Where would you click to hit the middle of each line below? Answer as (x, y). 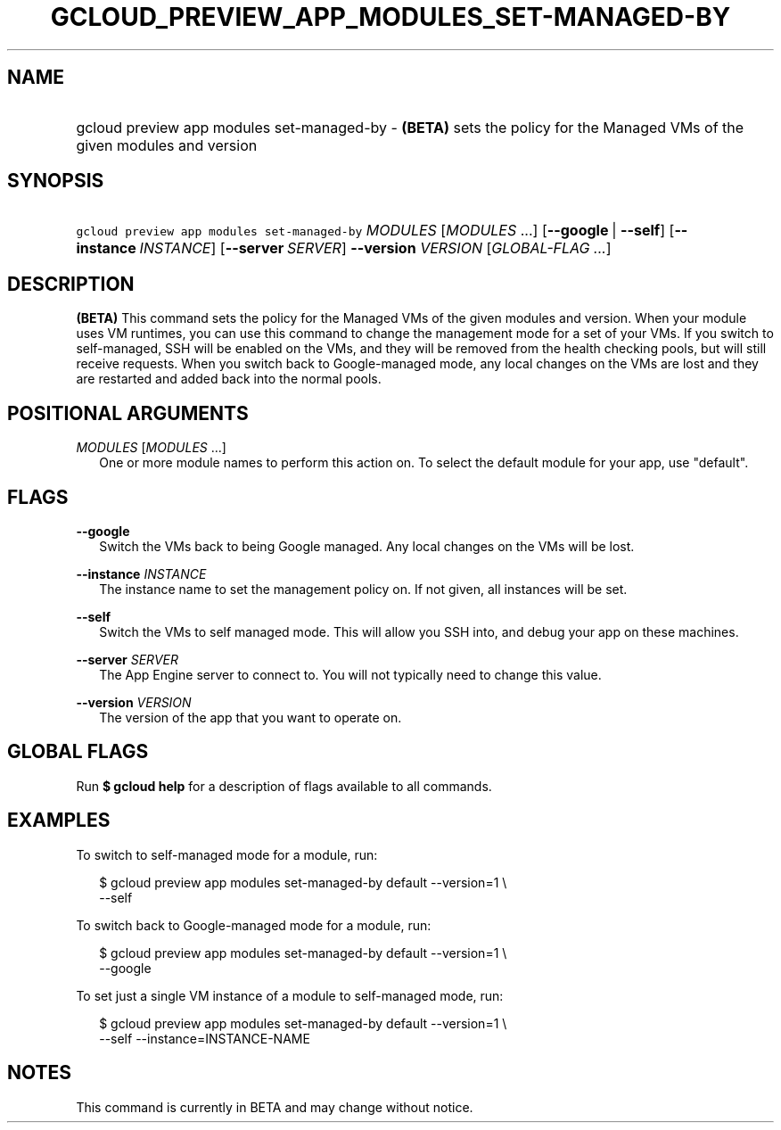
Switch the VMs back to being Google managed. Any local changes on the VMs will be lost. (367, 546)
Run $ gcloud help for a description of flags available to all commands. (284, 786)
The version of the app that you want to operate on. (251, 717)
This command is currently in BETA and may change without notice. (275, 1107)
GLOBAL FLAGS (78, 752)
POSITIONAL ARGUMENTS (128, 413)
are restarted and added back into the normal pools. (229, 379)
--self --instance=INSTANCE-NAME (205, 1038)
